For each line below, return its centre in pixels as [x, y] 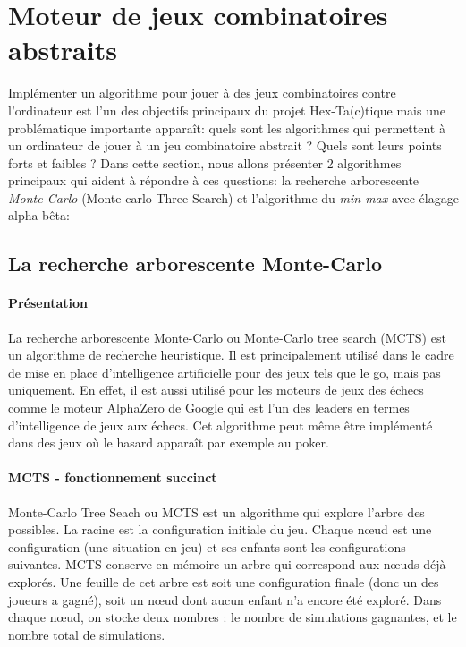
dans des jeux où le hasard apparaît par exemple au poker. [169, 443]
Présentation [48, 303]
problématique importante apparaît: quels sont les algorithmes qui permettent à [227, 128]
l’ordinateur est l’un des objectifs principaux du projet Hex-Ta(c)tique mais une [227, 110]
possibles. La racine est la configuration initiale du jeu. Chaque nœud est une [220, 529]
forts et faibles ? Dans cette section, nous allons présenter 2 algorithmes [205, 162]
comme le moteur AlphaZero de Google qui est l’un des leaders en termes [209, 408]
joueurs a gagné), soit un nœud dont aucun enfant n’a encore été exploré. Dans [225, 599]
